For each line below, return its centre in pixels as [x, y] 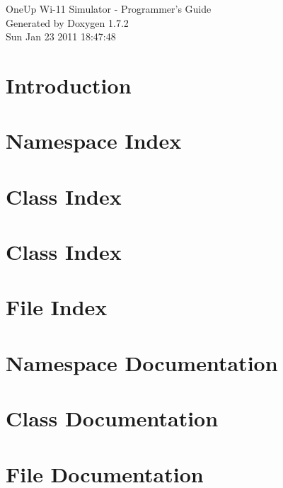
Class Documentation [112, 418]
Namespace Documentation [142, 362]
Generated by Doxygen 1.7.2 [67, 22]
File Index [57, 307]
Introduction [69, 85]
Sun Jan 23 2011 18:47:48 [61, 36]
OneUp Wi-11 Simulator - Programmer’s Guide [109, 8]
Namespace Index [94, 141]
